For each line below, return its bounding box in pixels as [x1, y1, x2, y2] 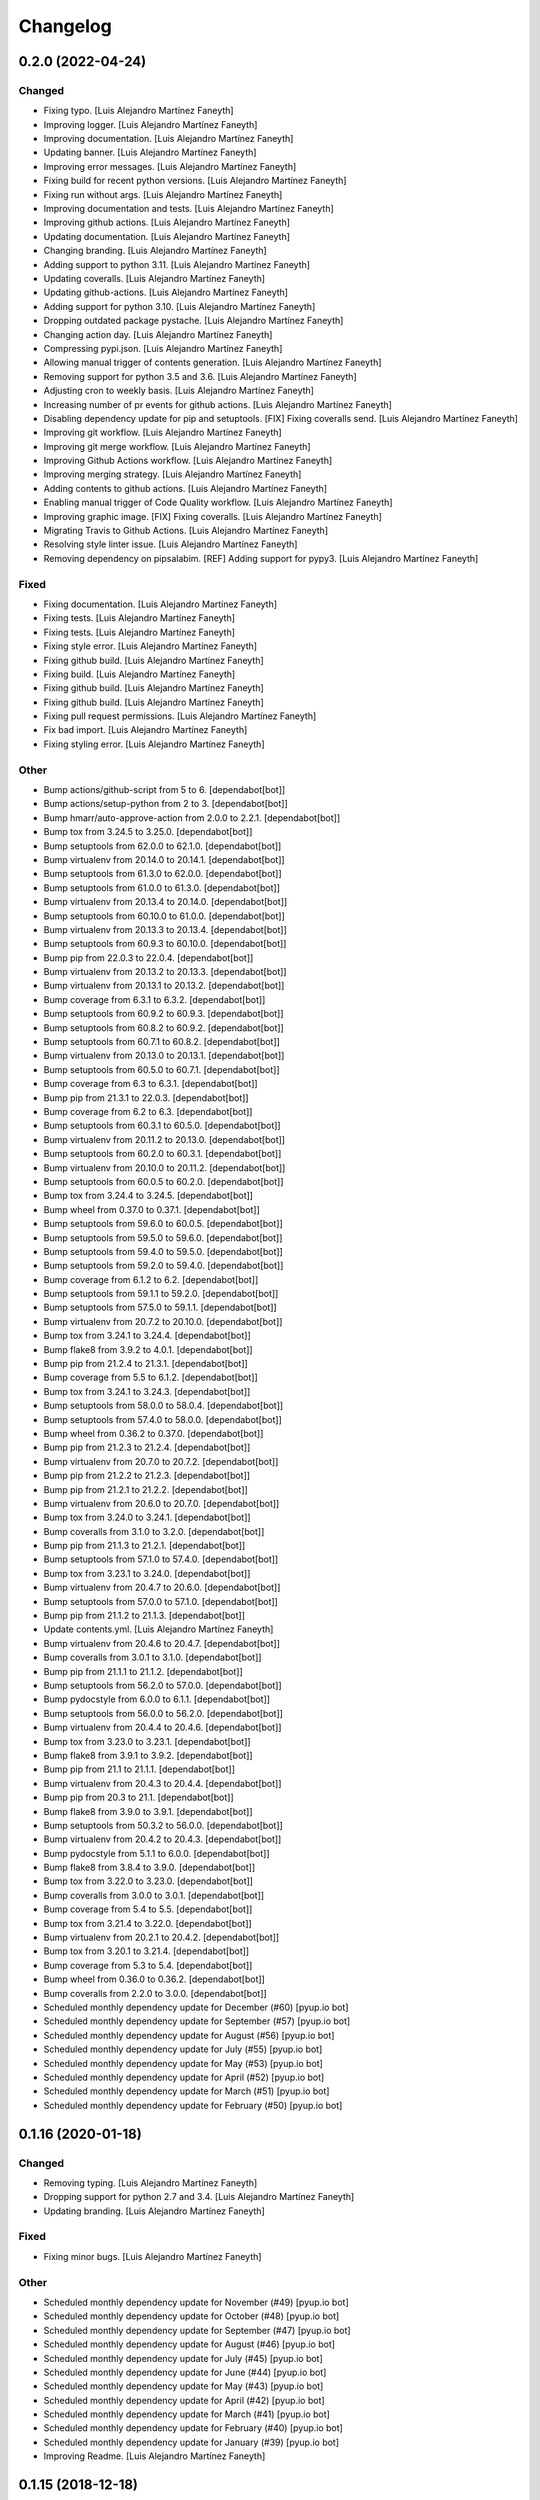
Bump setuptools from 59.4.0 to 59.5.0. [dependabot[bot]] [43, 1245, 284, 1257]
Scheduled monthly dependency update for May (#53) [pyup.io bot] [43, 2057, 324, 2069]
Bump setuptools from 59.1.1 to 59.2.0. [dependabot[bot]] [43, 1288, 279, 1300]
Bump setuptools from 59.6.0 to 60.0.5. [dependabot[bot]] [43, 1218, 284, 1230]
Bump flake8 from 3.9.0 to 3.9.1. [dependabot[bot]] [43, 1805, 254, 1817]
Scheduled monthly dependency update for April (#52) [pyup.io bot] [43, 2071, 325, 2083]
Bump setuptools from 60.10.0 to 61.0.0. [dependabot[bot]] [43, 910, 285, 922]
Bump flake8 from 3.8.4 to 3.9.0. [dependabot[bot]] [43, 1861, 256, 1874]
